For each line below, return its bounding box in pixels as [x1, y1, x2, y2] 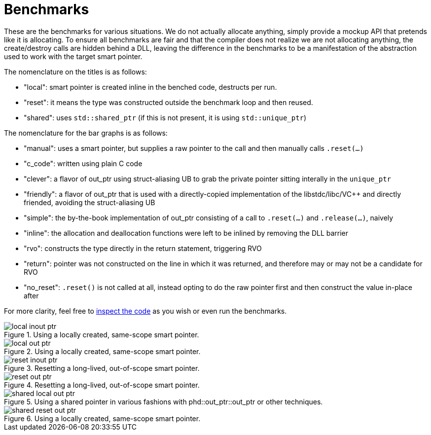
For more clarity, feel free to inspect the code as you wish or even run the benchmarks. [4, 306, 287, 315]
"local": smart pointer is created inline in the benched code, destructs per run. [24, 82, 277, 91]
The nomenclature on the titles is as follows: [4, 67, 147, 76]
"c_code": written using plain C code [24, 159, 143, 168]
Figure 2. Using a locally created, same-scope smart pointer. [4, 347, 201, 356]
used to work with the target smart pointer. [4, 52, 143, 61]
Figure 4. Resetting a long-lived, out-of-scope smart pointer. [4, 380, 200, 389]
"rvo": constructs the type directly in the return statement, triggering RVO [24, 244, 262, 253]
